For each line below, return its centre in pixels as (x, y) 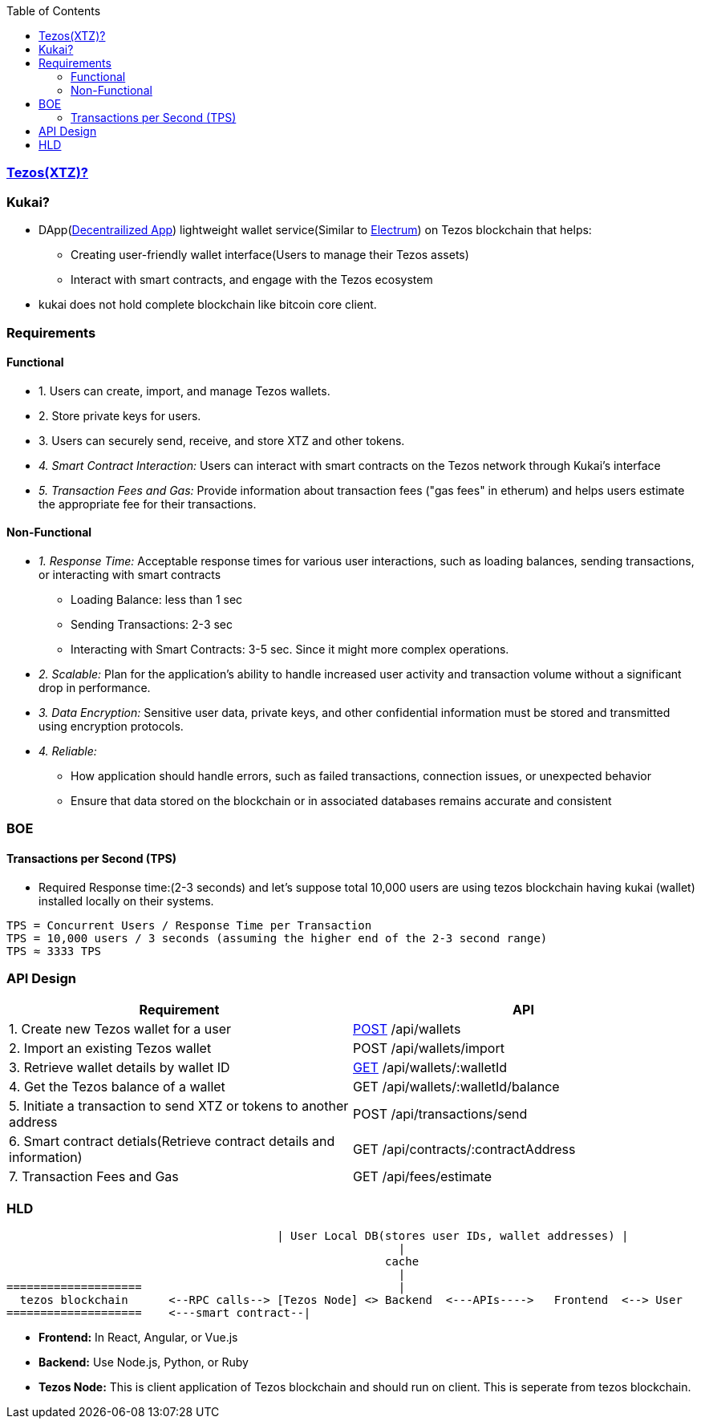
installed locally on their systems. (126, 901)
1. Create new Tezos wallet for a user (120, 1029)
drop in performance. (95, 687)
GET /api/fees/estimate (423, 1177)
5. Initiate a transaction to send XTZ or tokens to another (179, 1106)
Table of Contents (54, 11)
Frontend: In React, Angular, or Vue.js (138, 1338)
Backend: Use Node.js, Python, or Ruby (144, 1362)
